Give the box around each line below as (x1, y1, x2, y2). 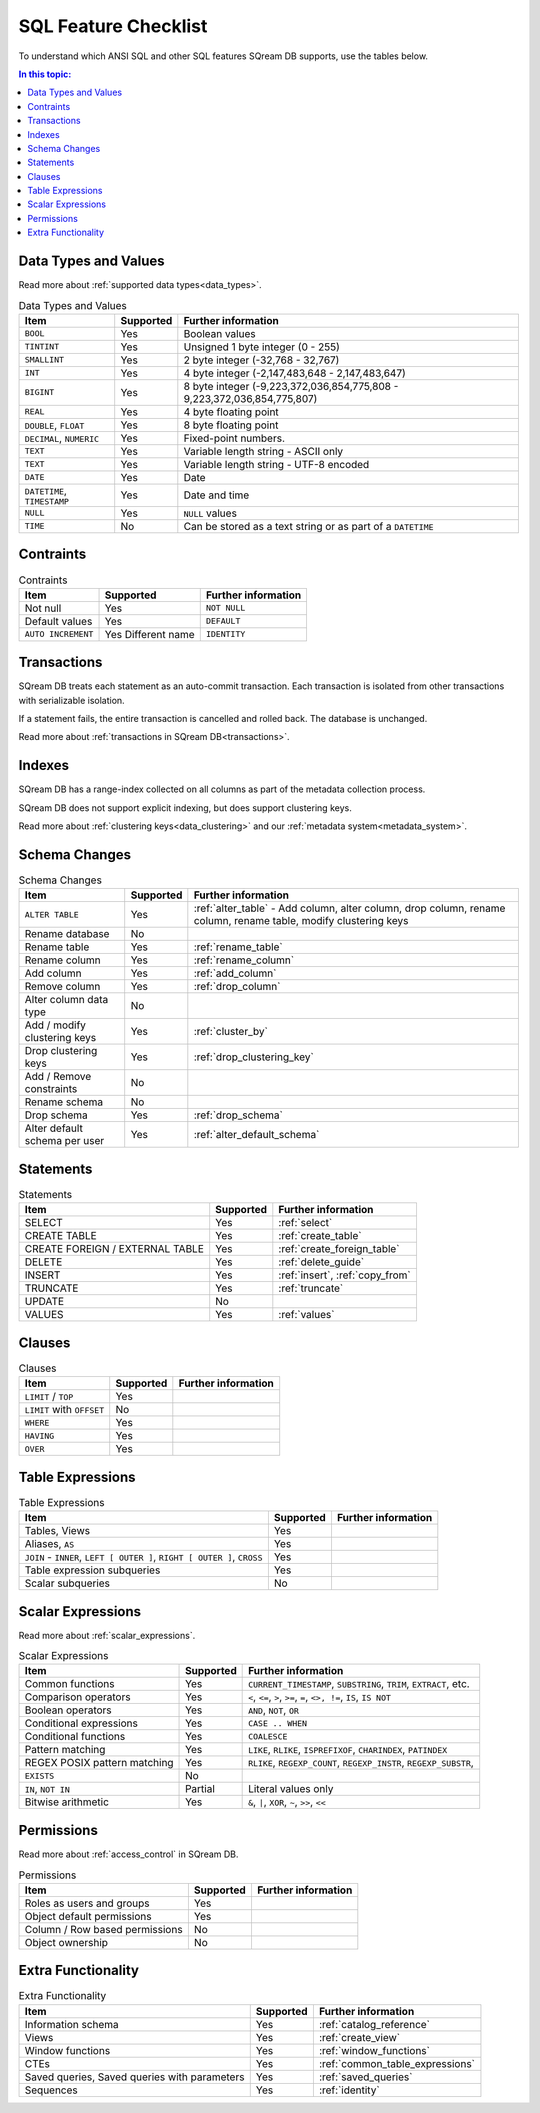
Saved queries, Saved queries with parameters (24, 2070, 245, 2084)
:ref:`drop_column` (193, 980, 281, 994)
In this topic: (18, 68, 72, 80)
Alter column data (24, 993, 109, 1007)
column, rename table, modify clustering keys (193, 914, 409, 928)
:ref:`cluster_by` (193, 1025, 269, 1039)
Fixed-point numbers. (183, 431, 285, 445)
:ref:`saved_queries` (318, 2070, 413, 2084)
